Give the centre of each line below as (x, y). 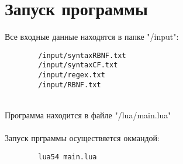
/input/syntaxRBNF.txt (82, 55)
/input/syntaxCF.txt (78, 65)
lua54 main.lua (68, 157)
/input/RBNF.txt (70, 85)
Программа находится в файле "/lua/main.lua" (88, 115)
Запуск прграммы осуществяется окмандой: (82, 138)
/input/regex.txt (72, 75)
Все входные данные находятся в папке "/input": (92, 37)
